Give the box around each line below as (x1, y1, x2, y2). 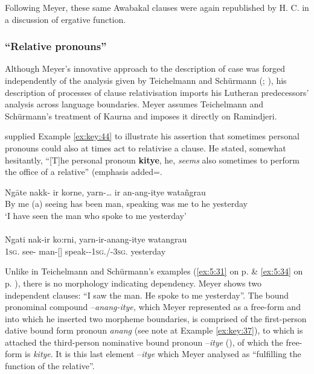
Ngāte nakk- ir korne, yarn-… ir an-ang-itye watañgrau (5, 185, 206, 198)
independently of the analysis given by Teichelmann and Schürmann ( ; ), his (5, 74, 287, 86)
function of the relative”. (5, 360, 95, 372)
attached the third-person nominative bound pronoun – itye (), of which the (5, 335, 283, 348)
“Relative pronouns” (5, 39, 107, 54)
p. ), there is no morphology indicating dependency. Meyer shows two (5, 276, 262, 289)
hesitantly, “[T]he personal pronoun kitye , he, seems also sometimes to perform (5, 153, 300, 166)
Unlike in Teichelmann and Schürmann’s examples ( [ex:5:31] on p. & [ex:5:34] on (5, 265, 303, 277)
